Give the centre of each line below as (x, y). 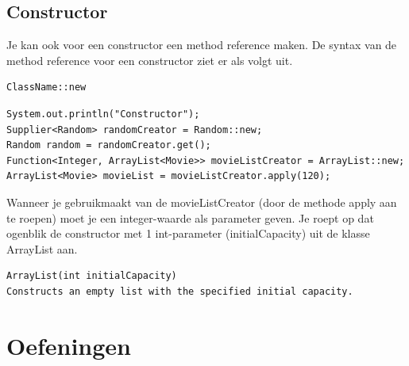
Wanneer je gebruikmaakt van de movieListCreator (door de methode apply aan (202, 202)
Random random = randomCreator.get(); (109, 145)
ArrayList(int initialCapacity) (92, 276)
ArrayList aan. (42, 248)
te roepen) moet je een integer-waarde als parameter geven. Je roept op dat (190, 217)
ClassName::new (46, 88)
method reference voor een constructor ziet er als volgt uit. (150, 60)
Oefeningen (69, 345)
